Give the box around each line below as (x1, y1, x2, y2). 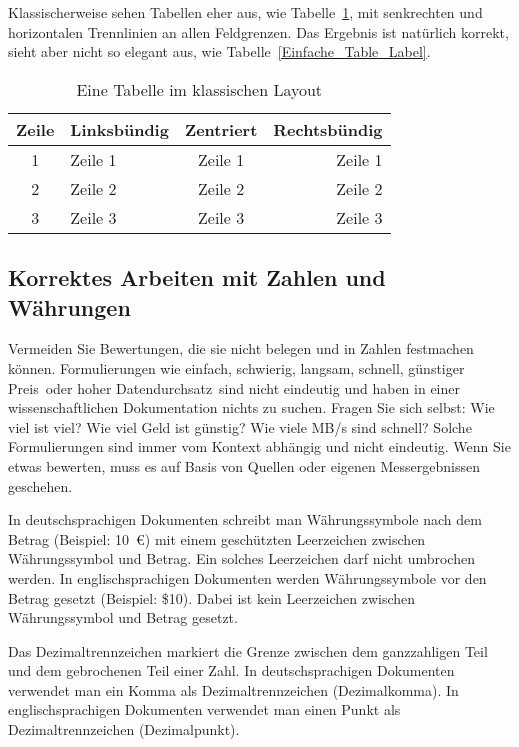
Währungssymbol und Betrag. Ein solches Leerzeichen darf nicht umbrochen (8, 548, 475, 569)
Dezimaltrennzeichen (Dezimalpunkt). (8, 719, 240, 740)
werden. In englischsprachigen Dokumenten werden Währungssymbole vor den (8, 567, 487, 588)
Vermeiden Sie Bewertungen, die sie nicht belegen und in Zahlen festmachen (8, 338, 474, 359)
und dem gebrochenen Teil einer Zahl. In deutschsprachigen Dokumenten (8, 660, 455, 681)
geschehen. (8, 475, 73, 496)
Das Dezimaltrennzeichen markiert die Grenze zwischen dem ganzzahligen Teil (8, 640, 488, 661)
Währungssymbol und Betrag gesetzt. (8, 607, 238, 628)
